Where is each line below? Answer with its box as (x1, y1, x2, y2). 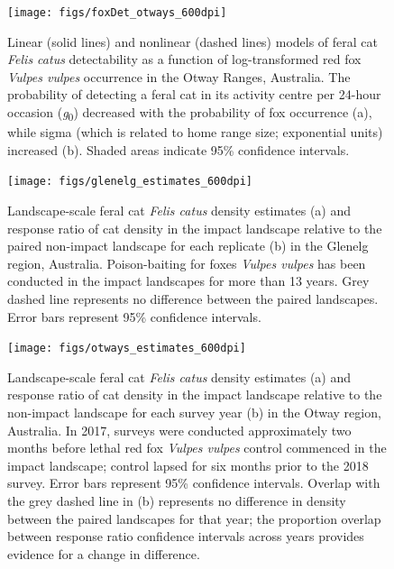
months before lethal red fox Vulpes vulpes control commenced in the (7, 438, 387, 457)
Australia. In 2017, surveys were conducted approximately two (7, 420, 352, 439)
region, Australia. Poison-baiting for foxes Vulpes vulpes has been (7, 253, 366, 272)
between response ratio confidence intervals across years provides (7, 527, 364, 546)
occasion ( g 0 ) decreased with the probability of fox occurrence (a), (7, 103, 372, 124)
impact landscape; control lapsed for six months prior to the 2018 (7, 455, 369, 474)
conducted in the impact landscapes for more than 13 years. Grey (7, 271, 370, 290)
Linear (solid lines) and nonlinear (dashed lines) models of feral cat (7, 32, 378, 50)
